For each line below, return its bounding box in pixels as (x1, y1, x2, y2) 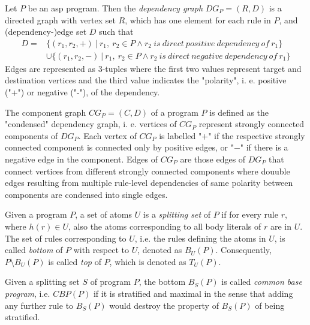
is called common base (221, 275, 302, 288)
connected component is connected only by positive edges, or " (5, 141, 234, 154)
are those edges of (180, 153, 246, 165)
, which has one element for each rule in (125, 13, 271, 26)
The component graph (5, 106, 86, 118)
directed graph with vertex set (5, 13, 116, 26)
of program (90, 275, 131, 288)
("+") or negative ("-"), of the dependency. (5, 86, 160, 98)
